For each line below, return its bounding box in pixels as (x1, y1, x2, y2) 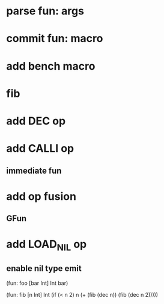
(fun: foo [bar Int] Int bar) (6, 279, 68, 287)
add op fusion (6, 189, 77, 203)
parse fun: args (6, 4, 84, 18)
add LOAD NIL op (6, 237, 87, 253)
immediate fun (6, 165, 62, 175)
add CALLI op (6, 142, 74, 156)
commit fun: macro (6, 32, 103, 46)
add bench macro (6, 59, 96, 73)
